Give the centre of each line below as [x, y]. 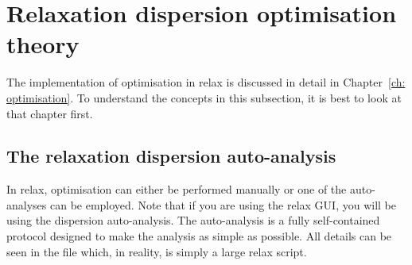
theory [43, 44]
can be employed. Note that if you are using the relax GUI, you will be [223, 204]
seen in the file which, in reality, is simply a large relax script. [157, 251]
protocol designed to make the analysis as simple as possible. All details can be [199, 236]
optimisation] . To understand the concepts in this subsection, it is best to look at [204, 97]
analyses [27, 204]
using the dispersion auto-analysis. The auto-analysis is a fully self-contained [193, 220]
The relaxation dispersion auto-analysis [171, 156]
